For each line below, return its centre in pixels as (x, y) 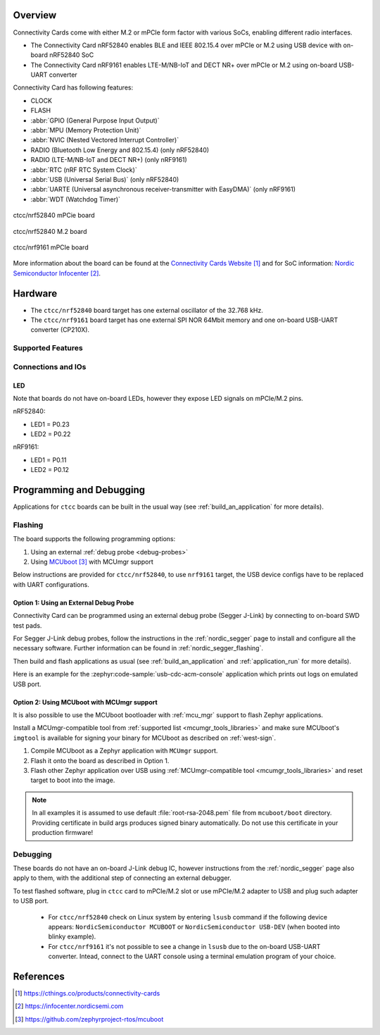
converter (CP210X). (60, 330)
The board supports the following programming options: (94, 539)
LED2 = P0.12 (50, 470)
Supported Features (48, 348)
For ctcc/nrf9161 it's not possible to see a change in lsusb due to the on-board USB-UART (184, 946)
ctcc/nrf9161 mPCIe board (51, 247)
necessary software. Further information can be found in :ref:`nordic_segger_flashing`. (138, 648)
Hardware (35, 293)
